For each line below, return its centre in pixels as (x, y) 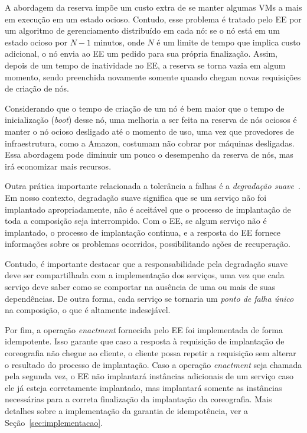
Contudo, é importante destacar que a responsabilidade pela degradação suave (146, 263)
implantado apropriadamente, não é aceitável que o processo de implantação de (148, 209)
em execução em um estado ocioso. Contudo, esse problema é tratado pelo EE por (153, 19)
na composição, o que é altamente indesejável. (88, 310)
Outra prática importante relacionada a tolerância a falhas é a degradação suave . (153, 186)
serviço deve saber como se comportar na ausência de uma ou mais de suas (140, 287)
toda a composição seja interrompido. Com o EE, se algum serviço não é (136, 221)
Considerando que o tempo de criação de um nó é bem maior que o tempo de (145, 108)
